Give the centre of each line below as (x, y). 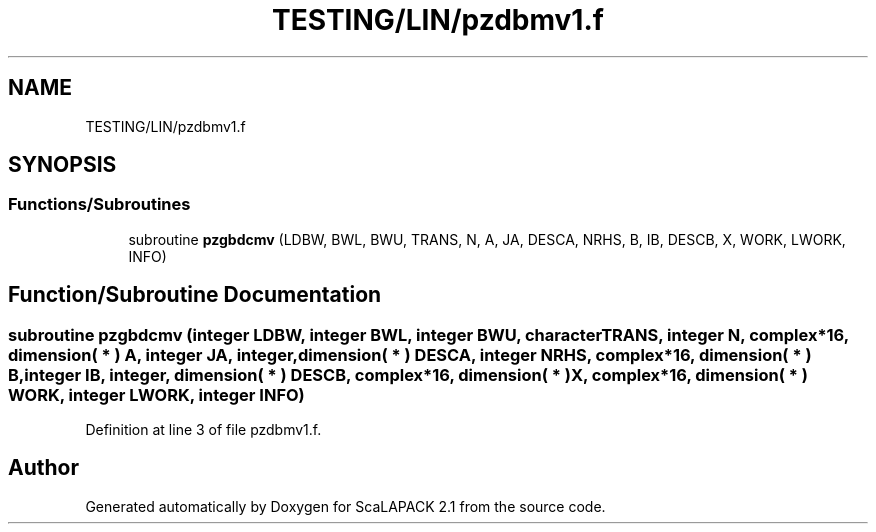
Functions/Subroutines (99, 204)
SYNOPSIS (62, 165)
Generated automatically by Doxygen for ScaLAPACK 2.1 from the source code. (345, 506)
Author (43, 468)
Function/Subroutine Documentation (195, 295)
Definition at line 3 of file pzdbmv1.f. (203, 430)
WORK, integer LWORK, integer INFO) (156, 394)
